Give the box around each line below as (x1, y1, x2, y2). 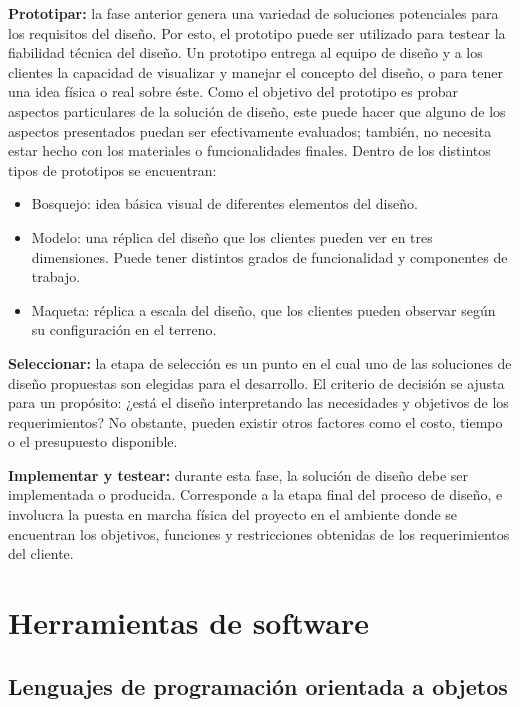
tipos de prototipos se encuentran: (8, 159, 217, 180)
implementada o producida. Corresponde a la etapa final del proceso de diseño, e (8, 484, 503, 505)
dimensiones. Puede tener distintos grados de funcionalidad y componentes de (31, 246, 508, 267)
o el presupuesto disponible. (8, 431, 178, 452)
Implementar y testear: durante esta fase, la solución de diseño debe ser (8, 464, 469, 485)
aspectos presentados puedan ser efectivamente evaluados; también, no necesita (8, 120, 492, 141)
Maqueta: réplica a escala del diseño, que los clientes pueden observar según (31, 299, 496, 320)
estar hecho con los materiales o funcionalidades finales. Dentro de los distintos (8, 140, 491, 161)
